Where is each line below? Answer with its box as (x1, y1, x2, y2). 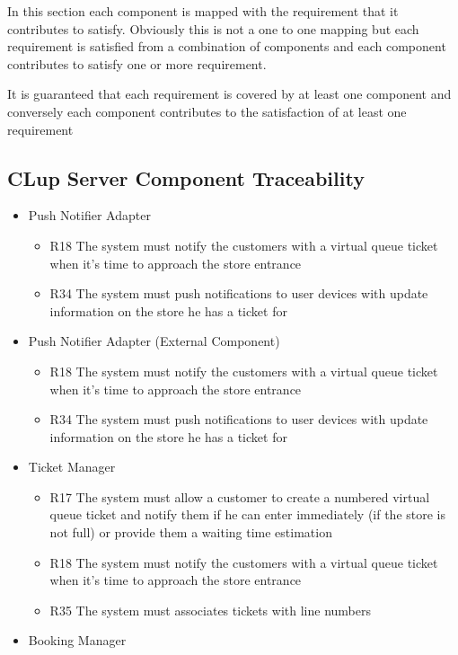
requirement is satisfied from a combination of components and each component (7, 37, 446, 56)
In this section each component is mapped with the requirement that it (7, 2, 399, 20)
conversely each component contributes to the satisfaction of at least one (7, 102, 407, 120)
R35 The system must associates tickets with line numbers (49, 600, 371, 619)
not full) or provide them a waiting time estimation (49, 523, 332, 542)
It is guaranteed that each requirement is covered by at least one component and (7, 84, 452, 103)
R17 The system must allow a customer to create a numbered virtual (49, 487, 430, 506)
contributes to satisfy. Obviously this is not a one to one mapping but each (7, 19, 419, 38)
